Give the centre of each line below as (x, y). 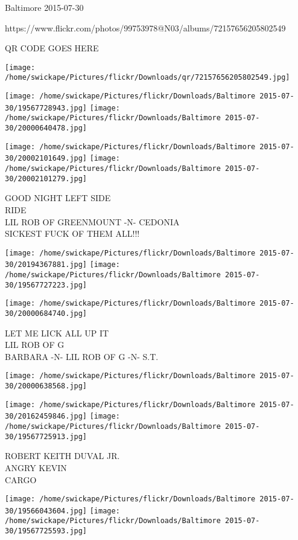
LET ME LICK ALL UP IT (57, 333)
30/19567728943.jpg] (46, 108)
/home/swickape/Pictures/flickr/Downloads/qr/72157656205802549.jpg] (147, 78)
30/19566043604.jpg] (46, 511)
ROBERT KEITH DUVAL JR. (62, 456)
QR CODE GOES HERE (52, 48)
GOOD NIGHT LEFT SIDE (58, 198)
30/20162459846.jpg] (46, 416)
